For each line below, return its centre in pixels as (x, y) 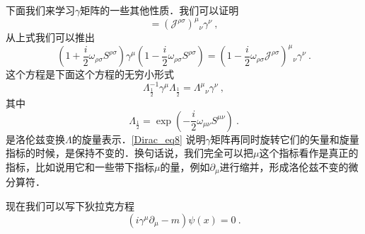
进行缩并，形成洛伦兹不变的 (284, 167)
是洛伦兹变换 (35, 139)
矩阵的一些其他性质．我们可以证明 (160, 10)
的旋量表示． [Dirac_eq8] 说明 (139, 139)
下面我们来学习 (40, 10)
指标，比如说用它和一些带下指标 (80, 167)
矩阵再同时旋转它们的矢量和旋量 (285, 139)
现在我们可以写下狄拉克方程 (70, 206)
